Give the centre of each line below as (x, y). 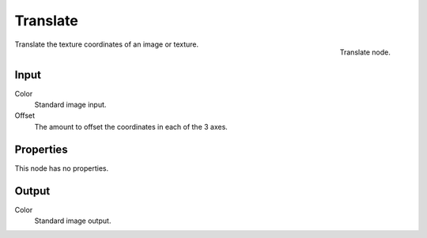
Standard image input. (70, 105)
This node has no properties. (62, 168)
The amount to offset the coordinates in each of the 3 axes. (131, 127)
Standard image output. (73, 221)
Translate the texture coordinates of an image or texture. (107, 44)
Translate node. (365, 52)
